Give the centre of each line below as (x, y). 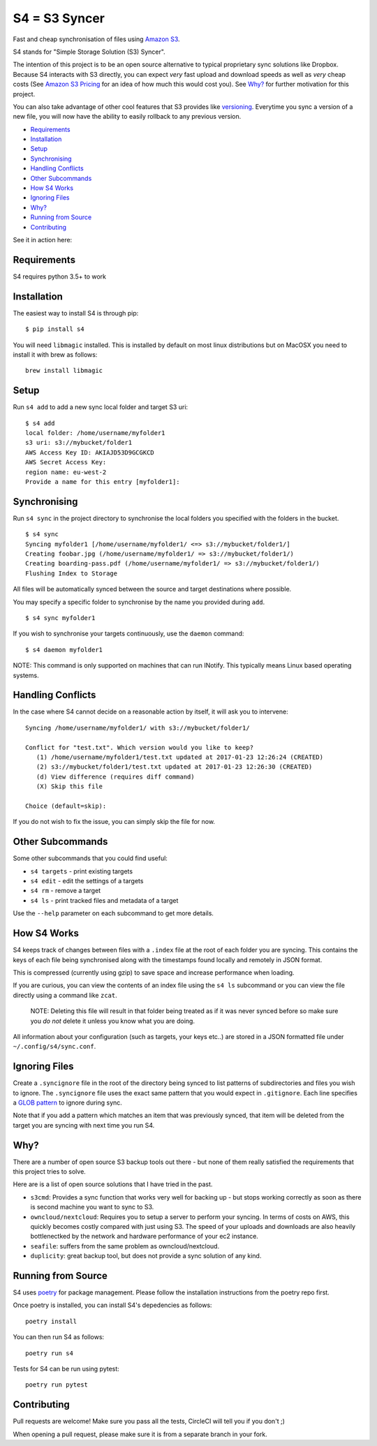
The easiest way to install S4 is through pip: (76, 313)
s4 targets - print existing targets (81, 871)
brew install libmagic (64, 371)
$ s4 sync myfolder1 (60, 618)
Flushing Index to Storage (72, 573)
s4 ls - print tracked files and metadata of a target (104, 900)
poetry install (51, 1321)
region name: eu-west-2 (66, 472)
